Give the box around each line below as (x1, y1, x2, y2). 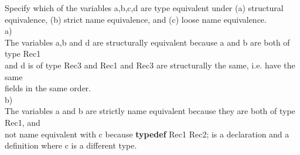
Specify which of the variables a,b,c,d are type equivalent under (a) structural (5, 2, 284, 13)
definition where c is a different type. (5, 139, 137, 151)
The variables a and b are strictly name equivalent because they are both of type (5, 105, 295, 117)
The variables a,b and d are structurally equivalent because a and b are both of (5, 36, 290, 48)
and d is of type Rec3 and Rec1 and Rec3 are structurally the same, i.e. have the (5, 58, 295, 71)
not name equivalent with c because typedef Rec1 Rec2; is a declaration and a (5, 128, 289, 140)
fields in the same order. (5, 82, 91, 94)
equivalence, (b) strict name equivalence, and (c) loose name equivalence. (5, 13, 267, 25)
